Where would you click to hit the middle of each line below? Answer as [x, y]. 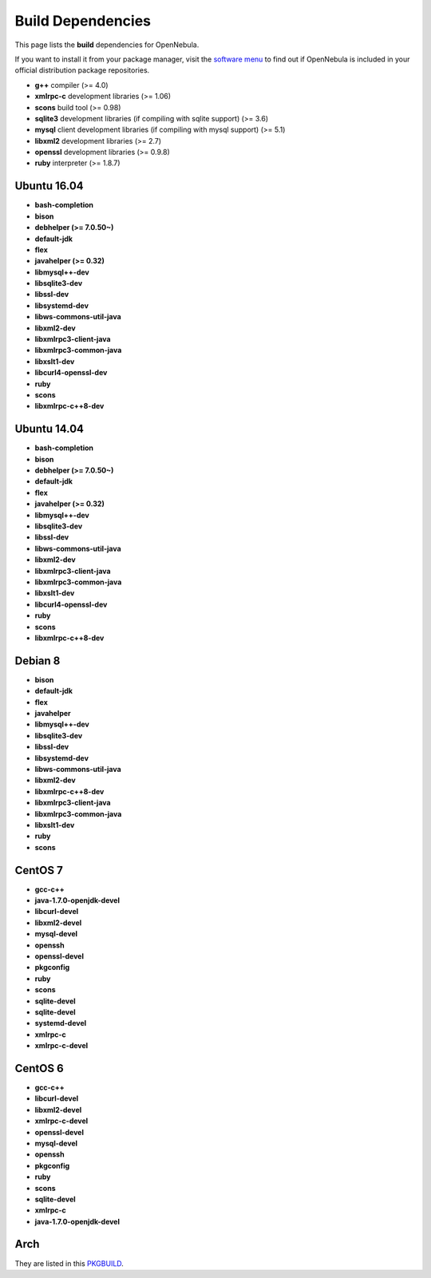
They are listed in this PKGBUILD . [69, 1263]
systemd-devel [61, 1023]
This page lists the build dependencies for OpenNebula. [107, 45]
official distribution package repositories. [82, 70]
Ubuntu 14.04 [49, 429]
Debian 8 [38, 661]
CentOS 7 [39, 870]
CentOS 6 [39, 1068]
